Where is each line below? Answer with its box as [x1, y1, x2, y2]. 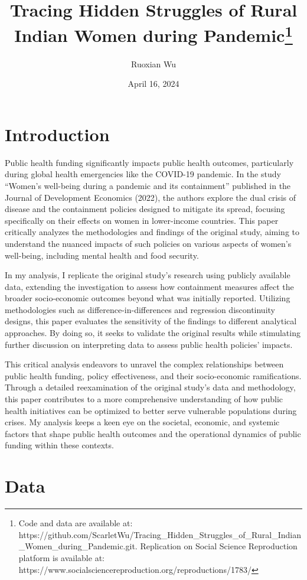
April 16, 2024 [128, 77, 179, 90]
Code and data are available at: [18, 517, 133, 529]
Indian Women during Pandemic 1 [14, 21, 293, 47]
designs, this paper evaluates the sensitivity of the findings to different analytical [5, 315, 297, 327]
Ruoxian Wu [130, 57, 177, 70]
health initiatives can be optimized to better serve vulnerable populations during [5, 404, 297, 416]
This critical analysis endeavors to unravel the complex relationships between [5, 358, 284, 370]
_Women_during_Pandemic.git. [18, 540, 138, 552]
